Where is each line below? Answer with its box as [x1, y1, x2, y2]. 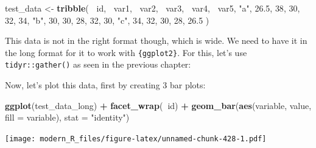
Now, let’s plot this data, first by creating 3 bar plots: [5, 79, 206, 91]
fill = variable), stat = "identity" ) [5, 111, 130, 124]
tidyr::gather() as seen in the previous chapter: [5, 58, 191, 71]
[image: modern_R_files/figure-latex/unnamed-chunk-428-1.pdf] [5, 134, 267, 143]
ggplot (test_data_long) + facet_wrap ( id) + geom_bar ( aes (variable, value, [5, 99, 312, 111]
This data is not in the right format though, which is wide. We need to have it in [5, 34, 307, 47]
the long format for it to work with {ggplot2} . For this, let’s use [5, 46, 247, 58]
